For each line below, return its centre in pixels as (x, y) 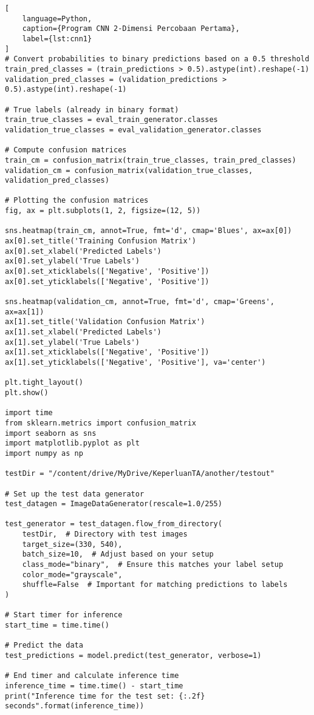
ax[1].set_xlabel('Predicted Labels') (83, 332)
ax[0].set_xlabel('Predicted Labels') (83, 251)
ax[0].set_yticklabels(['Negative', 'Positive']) (107, 281)
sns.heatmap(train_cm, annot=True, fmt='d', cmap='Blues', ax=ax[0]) (148, 231)
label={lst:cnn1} (57, 39)
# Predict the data (44, 646)
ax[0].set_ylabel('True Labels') (72, 261)
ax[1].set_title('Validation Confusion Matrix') (105, 322)
